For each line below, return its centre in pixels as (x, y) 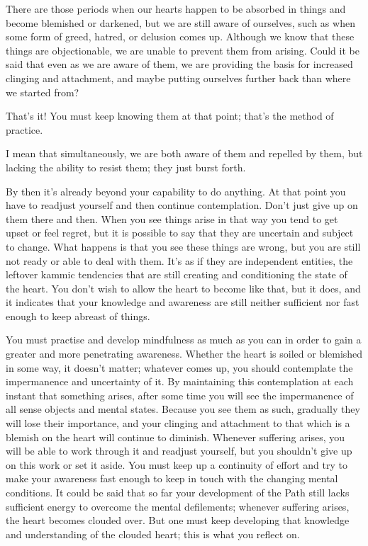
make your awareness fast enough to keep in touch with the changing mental (172, 478)
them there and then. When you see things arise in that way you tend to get (172, 218)
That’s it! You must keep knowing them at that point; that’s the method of (170, 116)
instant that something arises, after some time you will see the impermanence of (180, 395)
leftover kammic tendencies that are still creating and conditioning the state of (177, 274)
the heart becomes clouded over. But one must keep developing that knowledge (178, 520)
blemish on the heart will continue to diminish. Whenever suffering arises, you (175, 437)
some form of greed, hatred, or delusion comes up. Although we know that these (180, 36)
